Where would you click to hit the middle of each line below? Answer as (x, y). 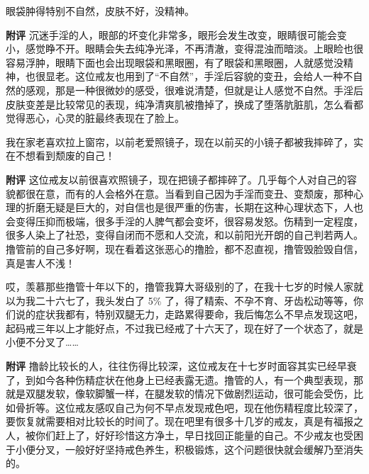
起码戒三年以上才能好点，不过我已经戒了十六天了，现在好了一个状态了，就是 (184, 328)
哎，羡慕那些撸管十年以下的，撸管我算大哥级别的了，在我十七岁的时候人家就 (184, 287)
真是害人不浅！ (40, 263)
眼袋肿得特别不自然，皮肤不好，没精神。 (100, 11)
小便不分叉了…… (42, 342)
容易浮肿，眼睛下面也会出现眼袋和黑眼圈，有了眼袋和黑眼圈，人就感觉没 (175, 62)
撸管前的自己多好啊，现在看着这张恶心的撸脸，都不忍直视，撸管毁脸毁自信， (184, 248)
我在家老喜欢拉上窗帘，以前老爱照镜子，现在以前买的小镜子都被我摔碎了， (180, 141)
